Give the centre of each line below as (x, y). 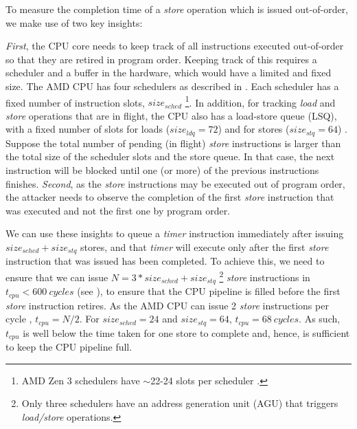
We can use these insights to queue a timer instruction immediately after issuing (175, 233)
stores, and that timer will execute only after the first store (205, 247)
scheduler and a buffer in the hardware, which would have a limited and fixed (169, 73)
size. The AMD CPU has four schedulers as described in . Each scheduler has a (172, 86)
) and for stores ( (254, 129)
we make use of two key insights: (74, 22)
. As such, (320, 319)
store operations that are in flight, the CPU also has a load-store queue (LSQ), (171, 115)
